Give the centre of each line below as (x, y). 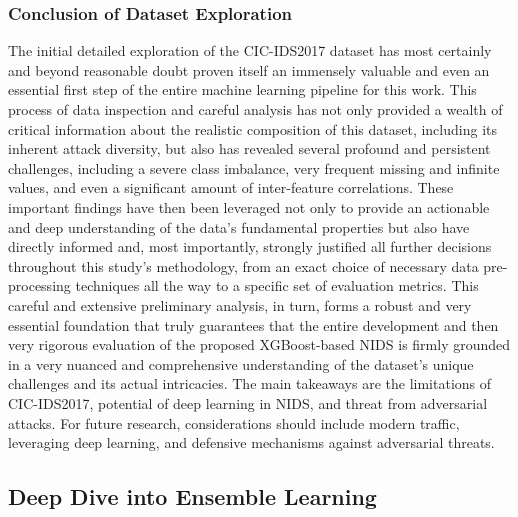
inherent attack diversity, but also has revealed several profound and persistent (249, 148)
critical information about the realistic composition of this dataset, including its (252, 128)
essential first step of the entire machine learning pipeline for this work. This (242, 89)
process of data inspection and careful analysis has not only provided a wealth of (255, 109)
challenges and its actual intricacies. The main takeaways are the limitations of (250, 383)
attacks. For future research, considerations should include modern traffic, (234, 422)
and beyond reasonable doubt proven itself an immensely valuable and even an (249, 69)
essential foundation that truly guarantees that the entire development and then (253, 324)
